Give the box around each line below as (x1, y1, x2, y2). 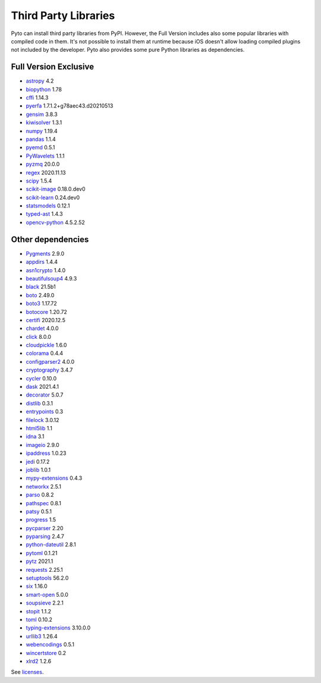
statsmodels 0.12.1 (26, 202, 70, 209)
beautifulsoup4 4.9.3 (26, 275, 77, 282)
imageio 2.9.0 (26, 441, 59, 448)
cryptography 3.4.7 (26, 366, 73, 374)
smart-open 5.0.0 (26, 591, 68, 598)
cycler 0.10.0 (26, 374, 57, 382)
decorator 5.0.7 (26, 391, 64, 398)
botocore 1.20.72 (26, 308, 68, 315)
